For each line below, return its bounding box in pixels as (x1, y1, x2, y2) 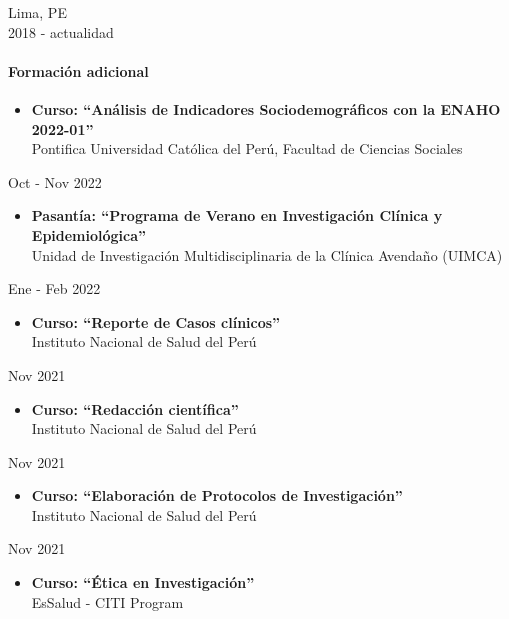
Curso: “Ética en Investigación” (31, 572, 255, 593)
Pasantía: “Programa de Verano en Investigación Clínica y (31, 205, 443, 226)
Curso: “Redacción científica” (31, 398, 239, 419)
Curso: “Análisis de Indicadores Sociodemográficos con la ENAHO (31, 98, 501, 119)
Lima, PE (8, 2, 67, 22)
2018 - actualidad (8, 21, 114, 42)
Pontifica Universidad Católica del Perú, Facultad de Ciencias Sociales (31, 138, 463, 159)
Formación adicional (8, 60, 149, 81)
